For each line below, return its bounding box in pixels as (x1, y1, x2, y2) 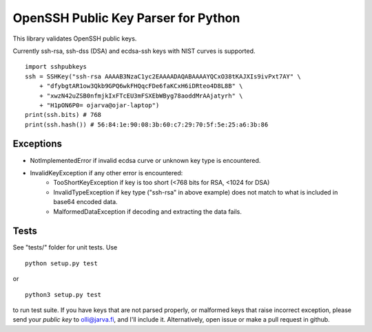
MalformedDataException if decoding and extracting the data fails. (53, 207, 242, 216)
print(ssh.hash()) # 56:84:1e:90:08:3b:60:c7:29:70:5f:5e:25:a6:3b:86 (25, 120, 269, 129)
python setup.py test (25, 259, 98, 267)
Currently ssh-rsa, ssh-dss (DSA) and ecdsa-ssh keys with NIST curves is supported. (12, 47, 256, 55)
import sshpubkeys (25, 63, 87, 71)
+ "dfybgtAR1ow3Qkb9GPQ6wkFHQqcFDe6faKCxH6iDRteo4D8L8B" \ (39, 82, 243, 90)
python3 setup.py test (25, 291, 102, 298)
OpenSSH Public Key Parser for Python (12, 10, 240, 25)
